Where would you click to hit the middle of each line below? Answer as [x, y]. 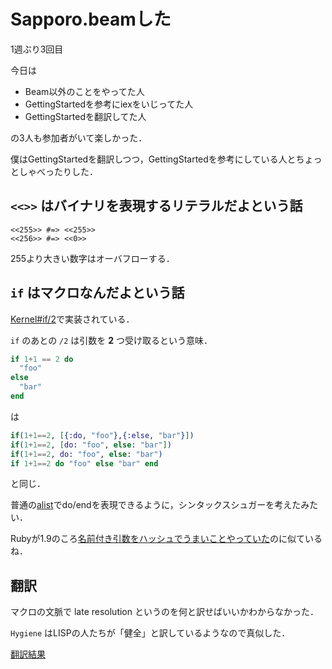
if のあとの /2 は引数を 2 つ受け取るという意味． [111, 340]
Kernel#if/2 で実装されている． [72, 319]
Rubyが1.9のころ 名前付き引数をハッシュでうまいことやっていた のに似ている [166, 539]
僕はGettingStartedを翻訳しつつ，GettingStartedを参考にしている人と [153, 159]
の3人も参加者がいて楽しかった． [79, 137]
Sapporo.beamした [91, 19]
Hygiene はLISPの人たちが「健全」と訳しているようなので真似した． [150, 633]
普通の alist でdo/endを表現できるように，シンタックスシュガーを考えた [156, 505]
